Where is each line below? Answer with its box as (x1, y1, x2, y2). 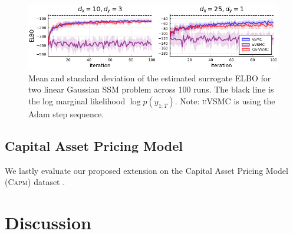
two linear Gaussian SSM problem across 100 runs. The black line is (28, 83, 274, 95)
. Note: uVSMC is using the (175, 94, 275, 107)
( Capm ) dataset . (5, 176, 65, 188)
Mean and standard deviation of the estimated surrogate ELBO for (28, 71, 271, 84)
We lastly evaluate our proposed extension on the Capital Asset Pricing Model (5, 164, 288, 176)
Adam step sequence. (28, 107, 104, 120)
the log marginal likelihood (28, 94, 126, 107)
